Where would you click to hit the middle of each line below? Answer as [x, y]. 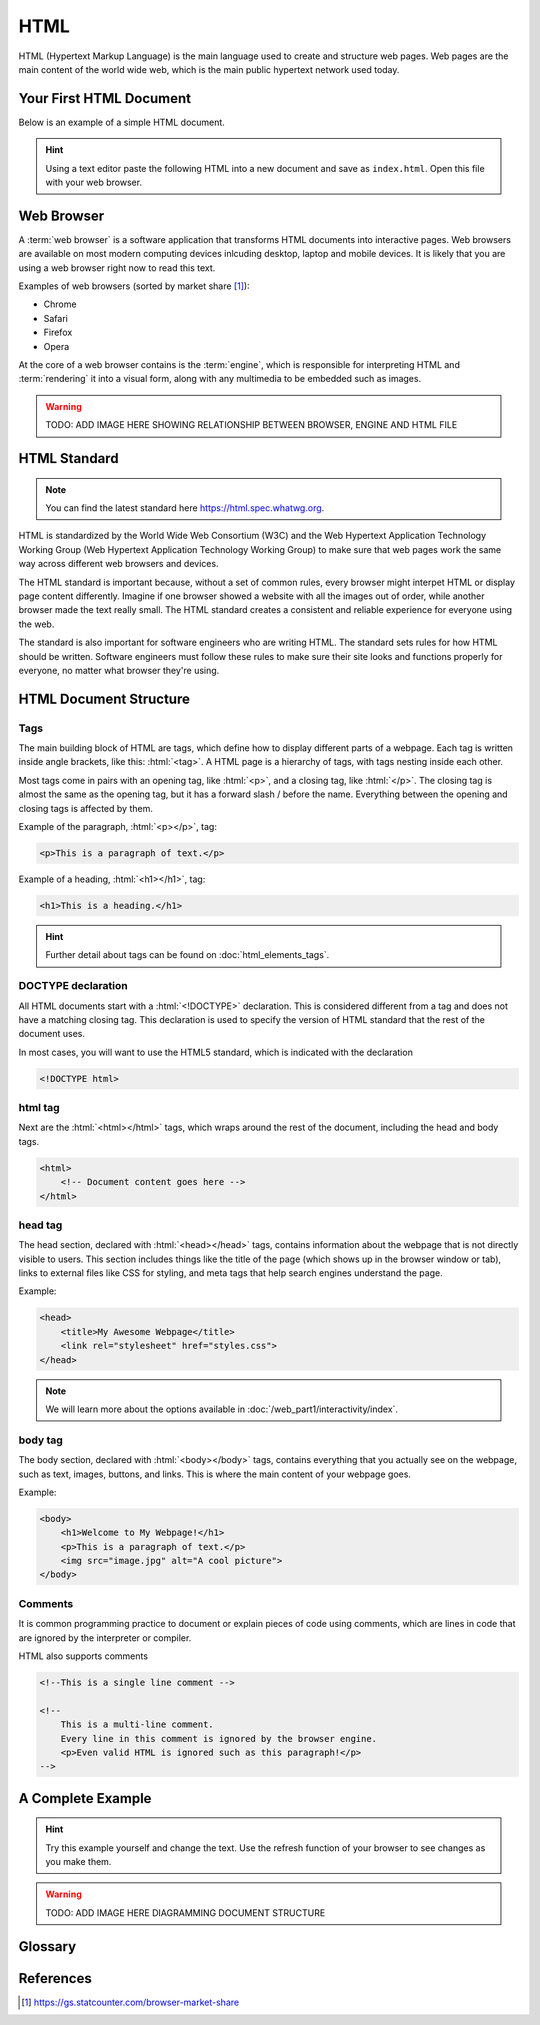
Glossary [47, 1946]
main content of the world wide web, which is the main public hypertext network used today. [209, 69]
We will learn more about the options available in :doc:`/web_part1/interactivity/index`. [222, 1409]
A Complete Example [85, 1798]
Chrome [60, 304]
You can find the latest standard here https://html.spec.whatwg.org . [185, 508]
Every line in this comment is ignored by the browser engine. [219, 1738]
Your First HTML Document [105, 98]
